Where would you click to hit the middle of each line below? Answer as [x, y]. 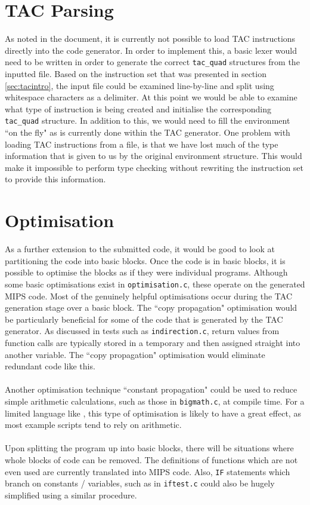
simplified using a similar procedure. [71, 495]
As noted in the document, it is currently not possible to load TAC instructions [150, 39]
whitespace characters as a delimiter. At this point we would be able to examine [151, 97]
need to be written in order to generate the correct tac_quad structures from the [152, 62]
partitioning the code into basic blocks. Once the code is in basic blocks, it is [145, 260]
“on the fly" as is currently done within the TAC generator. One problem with [148, 132]
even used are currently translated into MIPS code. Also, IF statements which [148, 471]
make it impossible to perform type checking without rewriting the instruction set [154, 167]
